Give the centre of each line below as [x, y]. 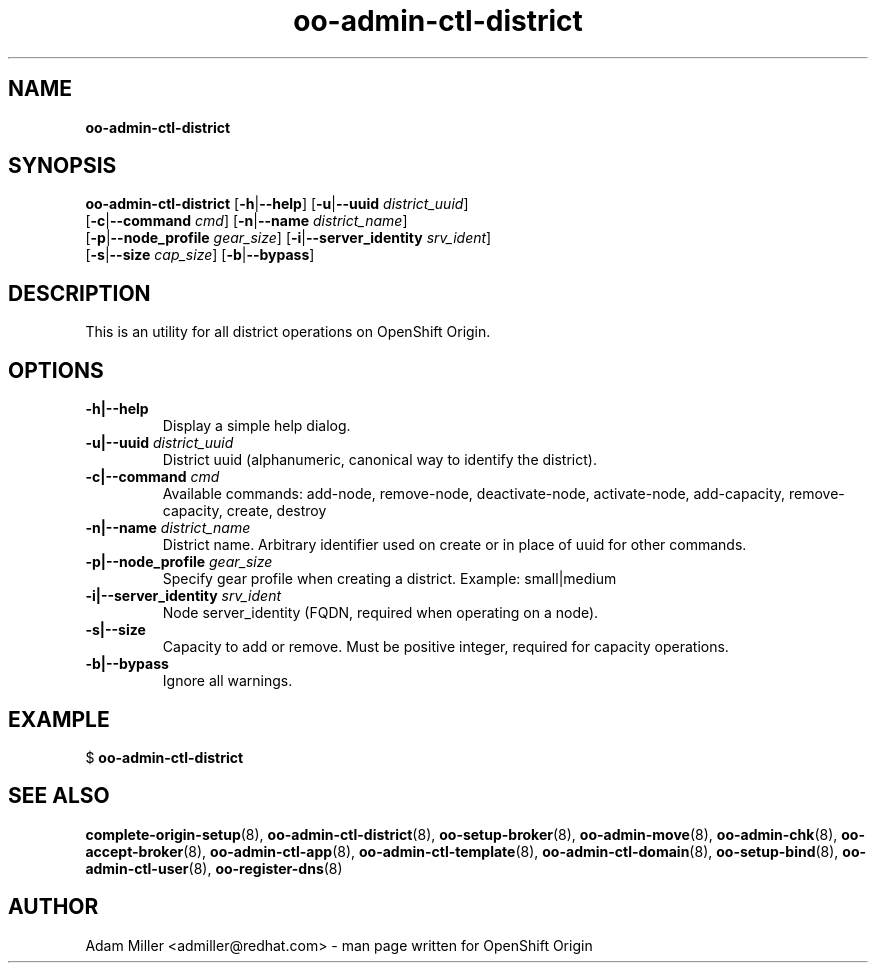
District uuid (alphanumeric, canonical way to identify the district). [379, 460]
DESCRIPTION [79, 293]
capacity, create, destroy [244, 511]
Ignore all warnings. [227, 681]
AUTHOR [53, 907]
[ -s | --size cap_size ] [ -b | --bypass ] [200, 255]
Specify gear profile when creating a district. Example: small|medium [389, 579]
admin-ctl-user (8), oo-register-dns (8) [214, 868]
